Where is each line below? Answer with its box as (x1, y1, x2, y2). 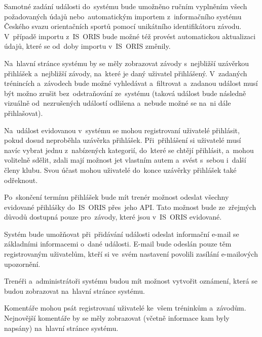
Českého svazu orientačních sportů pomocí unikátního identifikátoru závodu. (4, 21, 242, 32)
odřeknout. (4, 174, 38, 185)
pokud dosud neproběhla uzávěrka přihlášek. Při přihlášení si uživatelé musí (4, 135, 241, 145)
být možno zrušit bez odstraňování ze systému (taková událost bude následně (4, 87, 246, 98)
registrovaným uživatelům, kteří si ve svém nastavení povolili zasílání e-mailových (4, 249, 258, 259)
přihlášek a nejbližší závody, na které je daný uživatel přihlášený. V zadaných (4, 68, 247, 78)
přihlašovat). (4, 107, 43, 118)
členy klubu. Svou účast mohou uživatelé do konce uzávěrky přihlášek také (4, 164, 237, 175)
